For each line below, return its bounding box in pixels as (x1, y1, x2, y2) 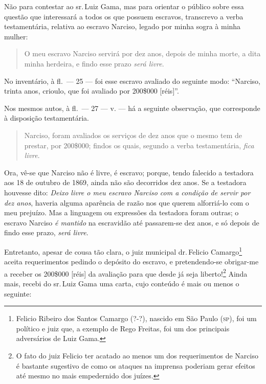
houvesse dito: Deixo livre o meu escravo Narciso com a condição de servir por (4, 187, 251, 197)
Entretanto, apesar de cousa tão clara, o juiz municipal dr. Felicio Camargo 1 (4, 244, 242, 257)
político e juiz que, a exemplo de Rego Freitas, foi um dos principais (16, 323, 230, 333)
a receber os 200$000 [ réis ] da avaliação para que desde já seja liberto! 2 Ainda (4, 266, 248, 279)
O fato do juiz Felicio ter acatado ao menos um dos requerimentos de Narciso (16, 350, 258, 360)
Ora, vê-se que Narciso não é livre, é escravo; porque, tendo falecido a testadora (4, 167, 254, 177)
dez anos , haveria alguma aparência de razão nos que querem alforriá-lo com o (4, 197, 249, 208)
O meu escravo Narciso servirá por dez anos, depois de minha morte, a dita (24, 48, 261, 59)
